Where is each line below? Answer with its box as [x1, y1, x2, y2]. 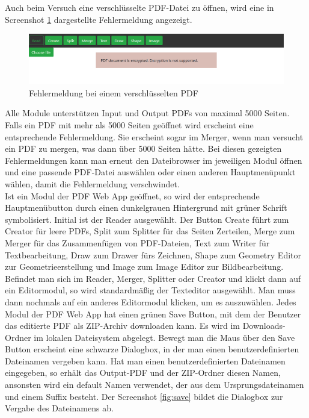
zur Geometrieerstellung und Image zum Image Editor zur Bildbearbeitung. [5, 260, 284, 273]
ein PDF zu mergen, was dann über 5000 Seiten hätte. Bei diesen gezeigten [5, 142, 282, 155]
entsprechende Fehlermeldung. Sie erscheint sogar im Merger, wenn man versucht [5, 130, 304, 143]
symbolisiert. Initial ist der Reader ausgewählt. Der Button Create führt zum [5, 213, 289, 225]
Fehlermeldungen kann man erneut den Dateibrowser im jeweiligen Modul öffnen [5, 154, 302, 166]
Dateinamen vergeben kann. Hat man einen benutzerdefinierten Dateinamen [5, 354, 286, 367]
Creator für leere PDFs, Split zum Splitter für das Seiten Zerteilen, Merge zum [5, 225, 295, 237]
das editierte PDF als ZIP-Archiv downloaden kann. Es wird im [5, 319, 240, 332]
